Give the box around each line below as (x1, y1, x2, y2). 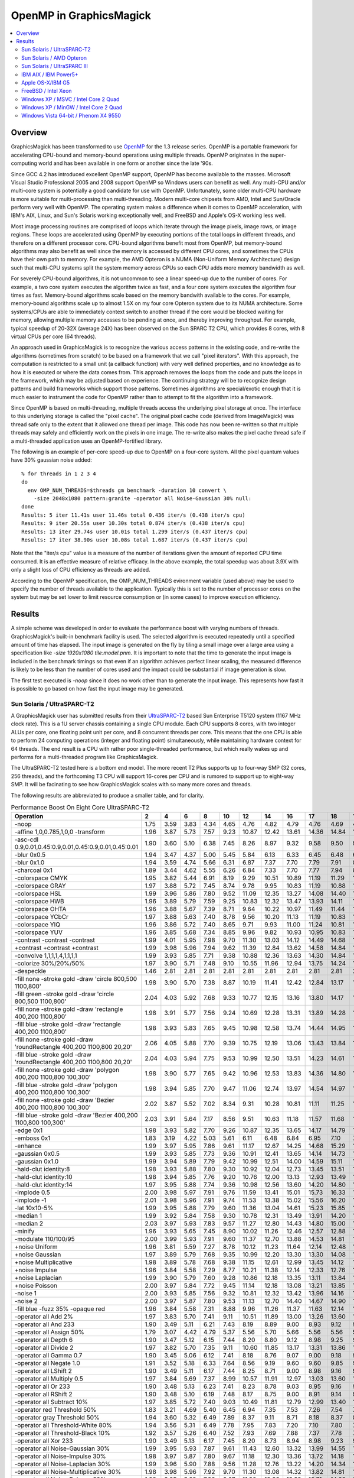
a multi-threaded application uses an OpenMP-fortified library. (11, 437, 162, 445)
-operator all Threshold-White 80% (14, 1421, 112, 1430)
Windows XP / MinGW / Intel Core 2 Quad (21, 104, 123, 111)
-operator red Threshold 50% (14, 1406, 97, 1414)
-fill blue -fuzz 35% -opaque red (14, 1305, 106, 1313)
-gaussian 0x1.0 (14, 1158, 59, 1166)
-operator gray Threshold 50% (14, 1414, 100, 1422)
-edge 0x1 (14, 1126, 43, 1135)
